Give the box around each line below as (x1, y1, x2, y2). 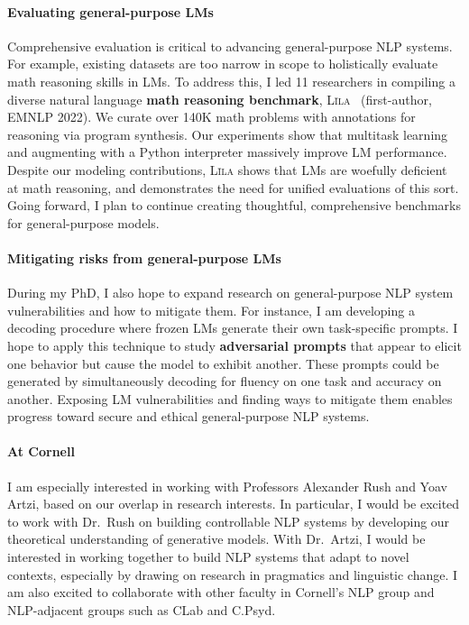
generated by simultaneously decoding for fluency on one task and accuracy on (7, 372, 442, 391)
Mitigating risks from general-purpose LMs (7, 248, 281, 267)
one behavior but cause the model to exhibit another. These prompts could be (7, 354, 439, 372)
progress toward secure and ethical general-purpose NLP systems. (7, 407, 370, 426)
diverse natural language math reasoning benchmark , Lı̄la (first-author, (7, 89, 432, 108)
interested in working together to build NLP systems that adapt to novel (7, 547, 409, 566)
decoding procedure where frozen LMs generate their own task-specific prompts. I (7, 318, 458, 337)
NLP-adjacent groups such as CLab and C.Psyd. (7, 600, 276, 619)
